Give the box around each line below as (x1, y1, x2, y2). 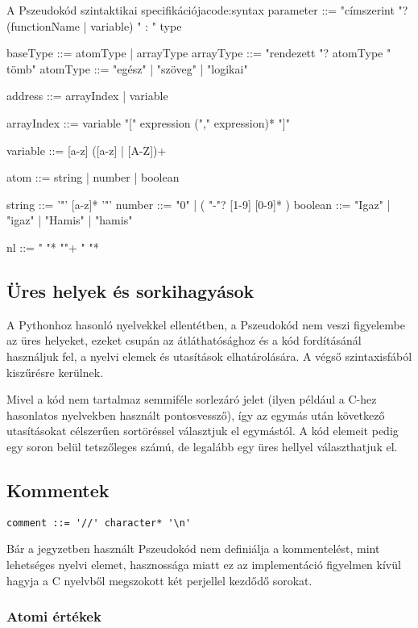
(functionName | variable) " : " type (6, 17, 182, 34)
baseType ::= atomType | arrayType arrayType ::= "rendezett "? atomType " (6, 44, 391, 61)
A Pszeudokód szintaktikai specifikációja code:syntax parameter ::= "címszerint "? (6, 2, 408, 18)
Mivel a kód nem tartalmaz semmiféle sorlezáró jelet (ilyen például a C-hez (6, 391, 377, 408)
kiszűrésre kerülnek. (6, 363, 104, 380)
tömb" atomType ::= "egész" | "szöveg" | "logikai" (6, 60, 248, 77)
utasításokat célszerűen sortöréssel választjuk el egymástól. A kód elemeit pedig (6, 422, 399, 439)
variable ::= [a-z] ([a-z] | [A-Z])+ (6, 141, 167, 158)
